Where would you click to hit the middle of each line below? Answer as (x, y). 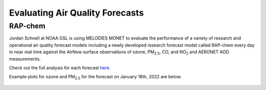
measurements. (25, 59)
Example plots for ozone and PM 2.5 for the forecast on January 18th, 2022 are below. (95, 77)
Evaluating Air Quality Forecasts (76, 13)
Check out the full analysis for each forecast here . (60, 67)
